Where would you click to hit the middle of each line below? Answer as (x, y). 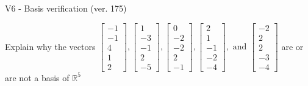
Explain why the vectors (50, 46)
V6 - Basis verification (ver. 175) (66, 8)
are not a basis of (37, 77)
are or (292, 46)
